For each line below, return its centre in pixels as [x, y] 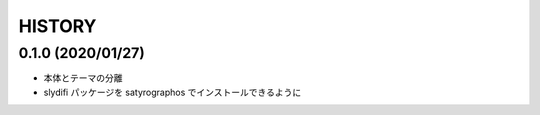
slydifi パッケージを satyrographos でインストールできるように [172, 92]
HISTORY [57, 26]
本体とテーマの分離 [83, 78]
